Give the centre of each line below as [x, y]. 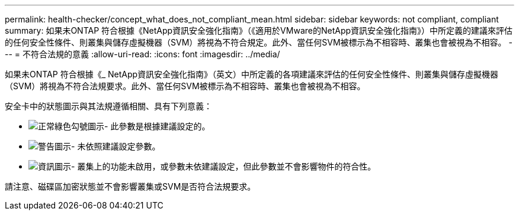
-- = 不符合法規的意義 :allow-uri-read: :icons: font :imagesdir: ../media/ [142, 54]
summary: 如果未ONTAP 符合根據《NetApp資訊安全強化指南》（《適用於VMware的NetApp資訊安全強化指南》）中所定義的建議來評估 [259, 30]
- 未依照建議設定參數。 [116, 146]
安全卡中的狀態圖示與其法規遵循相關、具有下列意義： [108, 106]
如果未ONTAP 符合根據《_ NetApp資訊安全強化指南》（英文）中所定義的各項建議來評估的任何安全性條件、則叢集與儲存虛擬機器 [252, 74]
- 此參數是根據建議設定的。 [157, 126]
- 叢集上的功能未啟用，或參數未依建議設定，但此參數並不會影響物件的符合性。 [224, 166]
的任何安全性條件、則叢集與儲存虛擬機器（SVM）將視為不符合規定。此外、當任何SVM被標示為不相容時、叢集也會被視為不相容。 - [259, 42]
